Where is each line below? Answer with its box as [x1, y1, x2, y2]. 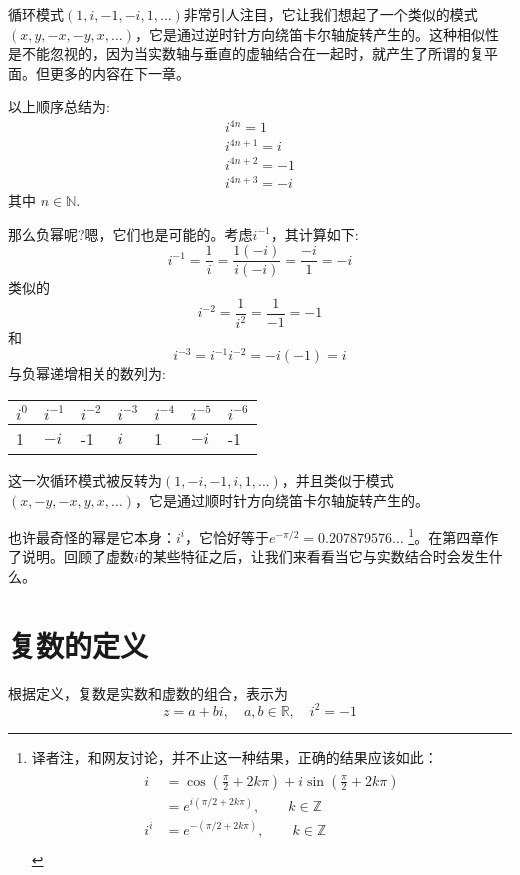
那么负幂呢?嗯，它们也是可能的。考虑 [8, 223, 253, 244]
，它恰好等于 [185, 526, 270, 547]
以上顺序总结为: [8, 96, 110, 117]
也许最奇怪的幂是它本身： [8, 526, 176, 547]
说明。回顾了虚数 [21, 546, 134, 567]
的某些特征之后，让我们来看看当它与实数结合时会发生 [138, 546, 489, 567]
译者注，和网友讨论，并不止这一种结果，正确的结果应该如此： [31, 746, 438, 767]
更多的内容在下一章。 [49, 62, 190, 83]
